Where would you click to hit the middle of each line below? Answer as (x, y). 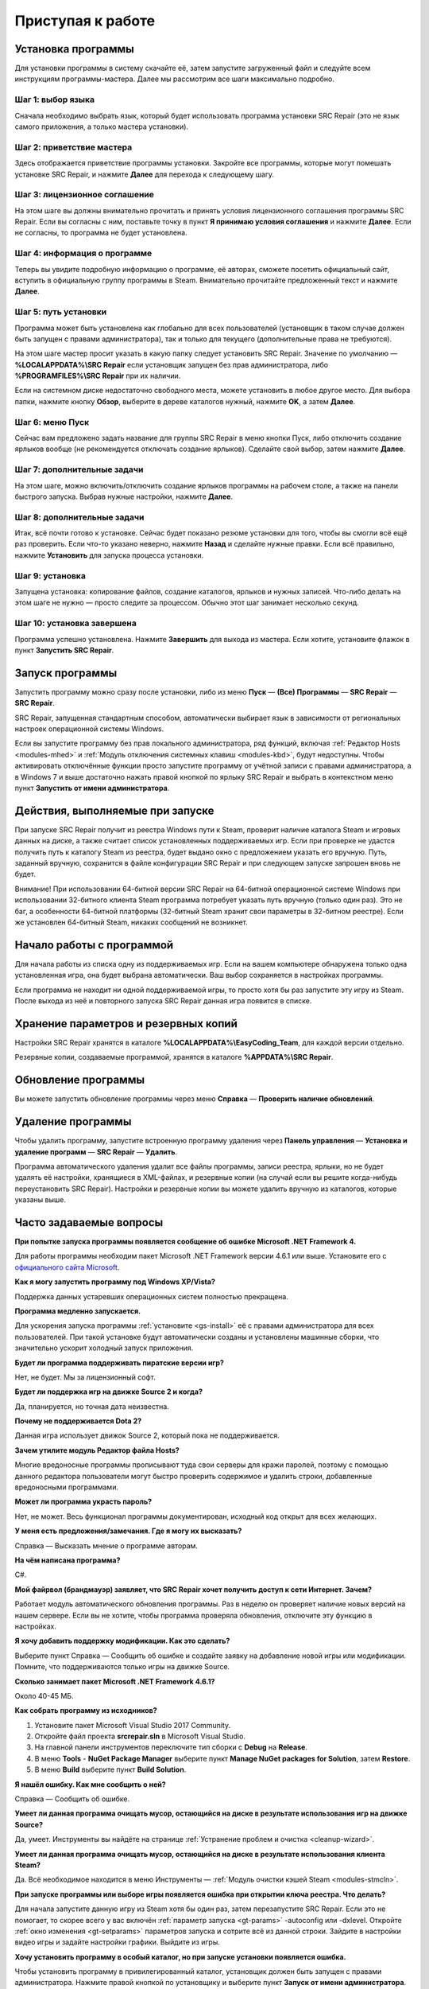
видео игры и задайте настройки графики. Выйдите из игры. (117, 1942)
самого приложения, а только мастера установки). (102, 127)
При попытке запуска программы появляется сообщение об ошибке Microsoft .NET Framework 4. (186, 1242)
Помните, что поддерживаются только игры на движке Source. (122, 1667)
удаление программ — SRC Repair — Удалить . (96, 1152)
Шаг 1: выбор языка (55, 99)
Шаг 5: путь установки (61, 312)
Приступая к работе (85, 21)
